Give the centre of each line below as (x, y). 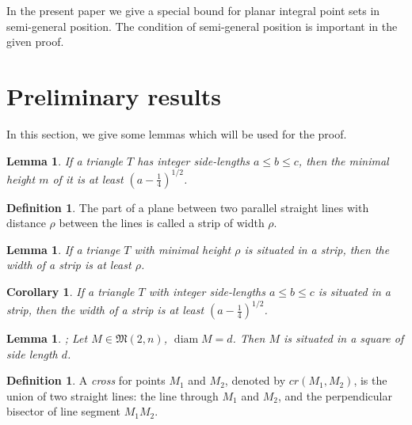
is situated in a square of (344, 338)
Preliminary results (114, 95)
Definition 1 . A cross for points (86, 380)
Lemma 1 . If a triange (63, 249)
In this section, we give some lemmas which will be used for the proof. (177, 133)
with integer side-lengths (207, 291)
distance (26, 223)
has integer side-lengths (194, 160)
